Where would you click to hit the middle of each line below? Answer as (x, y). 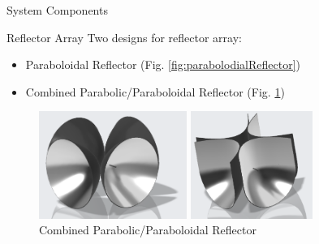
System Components (57, 10)
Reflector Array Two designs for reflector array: (124, 37)
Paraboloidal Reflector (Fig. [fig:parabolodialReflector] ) (163, 64)
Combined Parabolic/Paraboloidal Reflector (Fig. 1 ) (155, 91)
